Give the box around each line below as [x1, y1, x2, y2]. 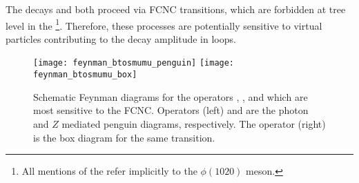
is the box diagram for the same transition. [33, 130, 215, 144]
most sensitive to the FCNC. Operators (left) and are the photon [33, 103, 309, 117]
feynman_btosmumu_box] [33, 70, 137, 80]
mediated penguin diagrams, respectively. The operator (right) [61, 116, 326, 131]
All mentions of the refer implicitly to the [21, 164, 197, 178]
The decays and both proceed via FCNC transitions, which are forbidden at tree [6, 2, 346, 16]
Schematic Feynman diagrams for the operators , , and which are [33, 89, 308, 104]
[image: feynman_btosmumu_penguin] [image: [33, 58, 235, 68]
